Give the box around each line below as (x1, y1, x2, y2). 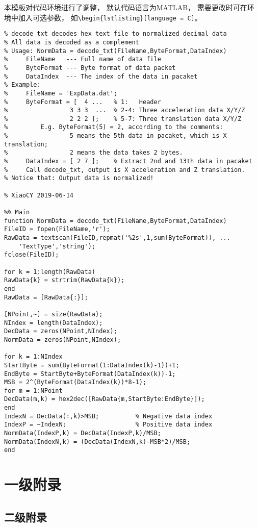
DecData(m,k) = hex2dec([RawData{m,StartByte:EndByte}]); (4, 395, 205, 403)
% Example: (4, 81, 41, 89)
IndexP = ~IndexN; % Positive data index (4, 421, 213, 429)
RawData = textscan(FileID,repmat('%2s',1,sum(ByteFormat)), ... (4, 234, 230, 241)
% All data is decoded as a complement (4, 38, 139, 46)
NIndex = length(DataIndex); (4, 319, 103, 327)
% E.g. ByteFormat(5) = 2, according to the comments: (4, 123, 223, 131)
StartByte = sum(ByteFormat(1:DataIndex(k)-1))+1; (4, 361, 179, 369)
